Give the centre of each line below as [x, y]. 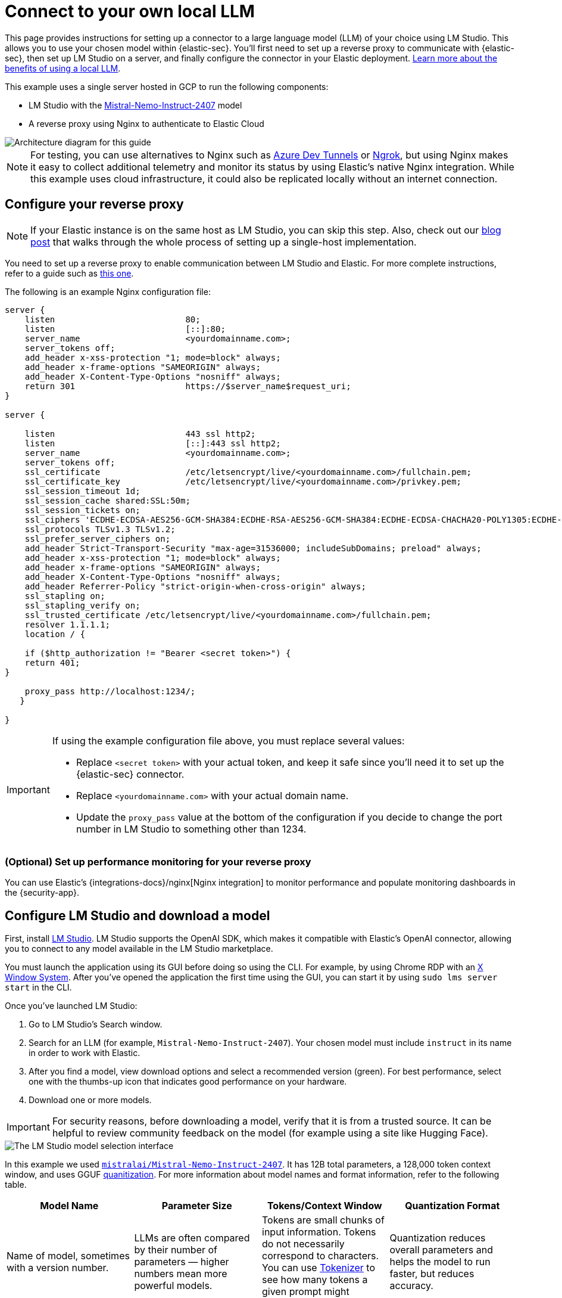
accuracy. [411, 1286]
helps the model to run [440, 1262]
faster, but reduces [432, 1274]
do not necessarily [303, 1244]
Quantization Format [452, 1206]
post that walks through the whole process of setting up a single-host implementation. [224, 242]
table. [16, 1185]
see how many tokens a [315, 1280]
